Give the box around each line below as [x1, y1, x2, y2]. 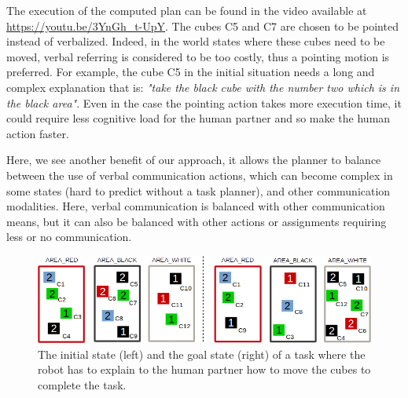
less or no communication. [6, 228, 132, 245]
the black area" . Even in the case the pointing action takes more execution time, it [6, 94, 402, 111]
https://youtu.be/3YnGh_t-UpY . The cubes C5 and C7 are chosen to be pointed [6, 17, 399, 34]
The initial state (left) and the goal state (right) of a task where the [38, 345, 366, 362]
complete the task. [38, 377, 127, 393]
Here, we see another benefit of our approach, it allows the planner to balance [6, 152, 381, 168]
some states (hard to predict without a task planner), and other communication [6, 182, 391, 199]
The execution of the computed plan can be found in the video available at [6, 2, 367, 18]
